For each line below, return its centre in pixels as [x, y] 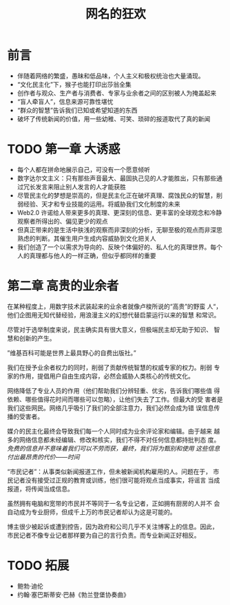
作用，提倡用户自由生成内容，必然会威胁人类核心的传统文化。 [106, 376]
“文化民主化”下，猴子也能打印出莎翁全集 [74, 84]
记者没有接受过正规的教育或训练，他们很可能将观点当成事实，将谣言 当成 [116, 480]
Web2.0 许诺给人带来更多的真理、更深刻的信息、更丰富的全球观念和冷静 [119, 212]
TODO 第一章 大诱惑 [64, 149]
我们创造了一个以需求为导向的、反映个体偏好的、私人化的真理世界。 [114, 247]
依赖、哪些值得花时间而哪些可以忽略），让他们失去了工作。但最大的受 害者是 [115, 399]
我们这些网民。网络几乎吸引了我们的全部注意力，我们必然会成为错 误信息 [111, 407]
